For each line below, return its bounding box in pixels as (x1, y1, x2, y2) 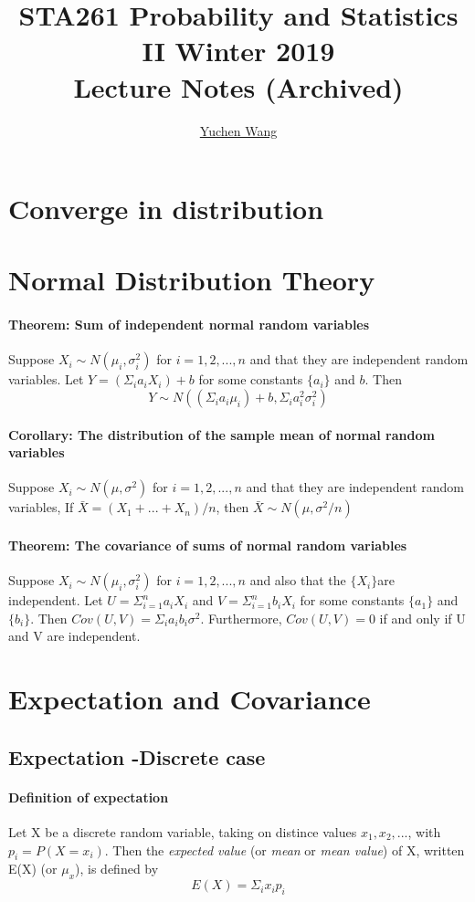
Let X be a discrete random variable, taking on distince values (8, 822, 357, 841)
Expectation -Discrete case (8, 742, 266, 771)
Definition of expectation (8, 787, 169, 806)
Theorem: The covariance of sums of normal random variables (8, 536, 407, 555)
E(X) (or (8, 859, 58, 878)
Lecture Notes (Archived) (73, 68, 404, 105)
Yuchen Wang (199, 121, 278, 140)
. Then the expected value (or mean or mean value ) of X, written (104, 840, 465, 859)
